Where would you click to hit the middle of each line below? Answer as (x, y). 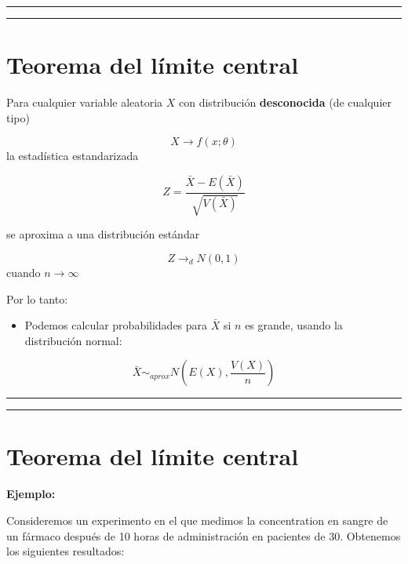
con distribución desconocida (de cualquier (285, 102)
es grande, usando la (294, 325)
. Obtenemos (370, 535)
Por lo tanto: (37, 298)
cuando (24, 272)
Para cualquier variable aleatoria (85, 102)
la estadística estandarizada (73, 156)
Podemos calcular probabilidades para (116, 325)
